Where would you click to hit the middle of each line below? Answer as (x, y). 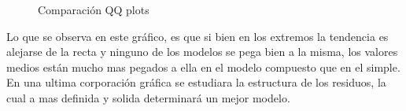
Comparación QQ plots (94, 9)
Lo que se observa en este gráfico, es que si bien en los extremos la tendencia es (197, 36)
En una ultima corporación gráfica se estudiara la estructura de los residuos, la (196, 82)
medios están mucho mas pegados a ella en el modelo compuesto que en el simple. (203, 67)
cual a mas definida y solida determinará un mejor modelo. (148, 97)
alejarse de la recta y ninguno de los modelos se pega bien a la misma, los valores (202, 52)
